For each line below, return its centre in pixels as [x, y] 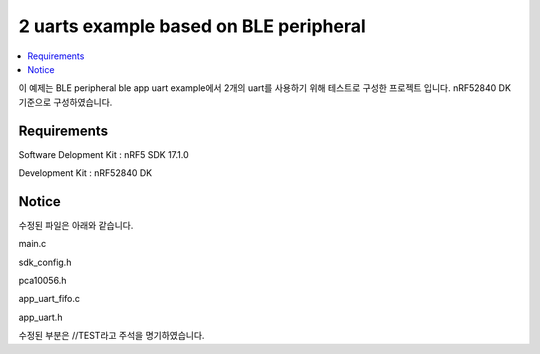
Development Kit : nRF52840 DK [85, 173]
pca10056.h [42, 281]
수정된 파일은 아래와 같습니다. [76, 225]
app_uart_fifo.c [49, 299]
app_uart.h [40, 317]
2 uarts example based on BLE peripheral [192, 26]
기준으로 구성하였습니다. [65, 102]
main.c [32, 244]
